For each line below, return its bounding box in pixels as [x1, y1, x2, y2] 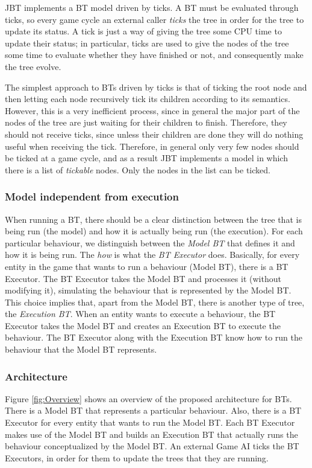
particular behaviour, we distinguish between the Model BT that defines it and [5, 236, 295, 249]
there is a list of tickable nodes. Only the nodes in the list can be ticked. [5, 163, 270, 176]
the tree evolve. [5, 60, 61, 72]
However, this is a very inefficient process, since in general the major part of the [5, 104, 300, 117]
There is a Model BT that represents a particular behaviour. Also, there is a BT [5, 404, 302, 417]
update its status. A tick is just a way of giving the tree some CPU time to [5, 25, 282, 37]
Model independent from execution [5, 189, 179, 204]
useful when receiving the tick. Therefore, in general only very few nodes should [5, 139, 299, 152]
